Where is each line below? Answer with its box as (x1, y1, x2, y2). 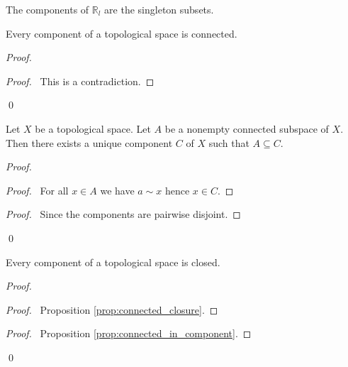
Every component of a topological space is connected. (6, 26, 237, 40)
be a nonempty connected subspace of (164, 121, 329, 136)
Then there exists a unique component (6, 135, 173, 150)
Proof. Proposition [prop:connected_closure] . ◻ (6, 302, 218, 317)
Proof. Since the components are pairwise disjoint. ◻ (6, 207, 241, 221)
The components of (6, 2, 89, 16)
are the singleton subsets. (104, 2, 214, 16)
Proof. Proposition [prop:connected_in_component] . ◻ (6, 326, 252, 341)
